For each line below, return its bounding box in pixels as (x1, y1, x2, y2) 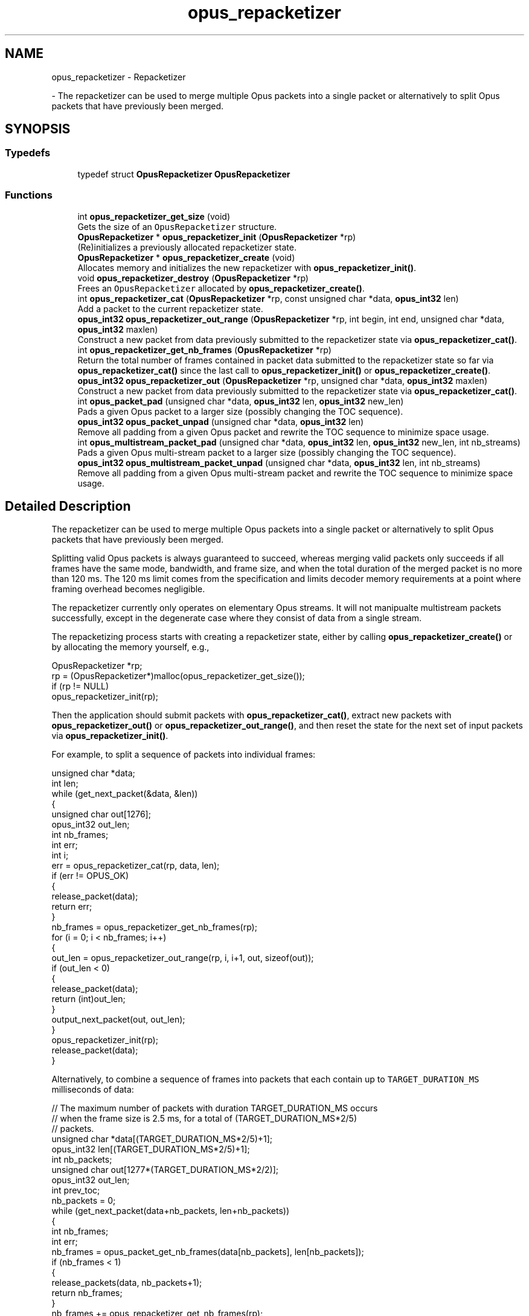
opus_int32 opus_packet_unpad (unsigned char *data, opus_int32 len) (77, 416, 364, 427)
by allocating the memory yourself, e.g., (51, 642, 210, 653)
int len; (51, 778, 79, 789)
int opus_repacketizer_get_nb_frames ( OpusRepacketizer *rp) (77, 344, 332, 355)
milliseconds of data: (51, 1084, 134, 1095)
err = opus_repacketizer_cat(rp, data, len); (51, 860, 220, 871)
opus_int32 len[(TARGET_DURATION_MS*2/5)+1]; (51, 1144, 250, 1155)
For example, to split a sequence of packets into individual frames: (51, 749, 316, 760)
